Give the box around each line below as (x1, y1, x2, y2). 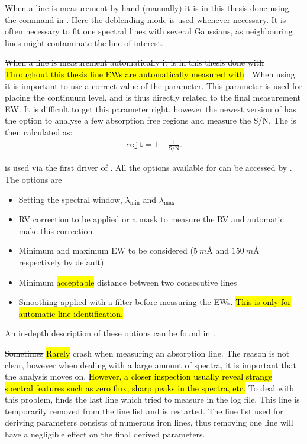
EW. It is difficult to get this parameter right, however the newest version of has (5, 102, 296, 115)
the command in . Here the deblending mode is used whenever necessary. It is (5, 13, 286, 25)
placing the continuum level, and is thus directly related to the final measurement (5, 91, 301, 103)
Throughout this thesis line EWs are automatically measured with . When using (5, 67, 295, 80)
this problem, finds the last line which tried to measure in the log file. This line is (5, 393, 300, 406)
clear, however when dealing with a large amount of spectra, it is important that (5, 358, 297, 371)
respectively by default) (18, 255, 104, 268)
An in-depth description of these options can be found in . (5, 327, 215, 339)
